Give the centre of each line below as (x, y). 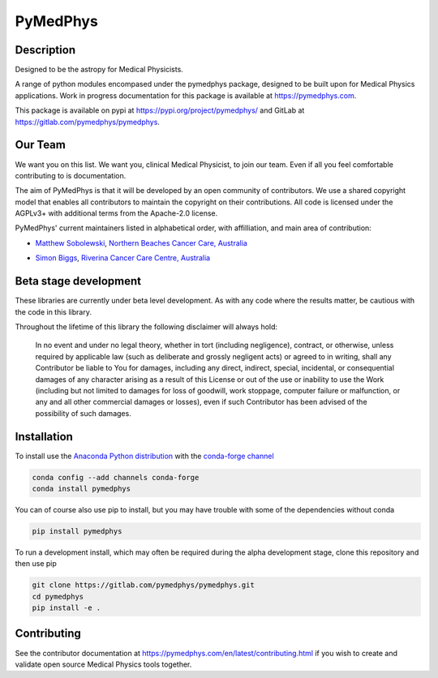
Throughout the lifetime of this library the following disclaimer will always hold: (146, 326)
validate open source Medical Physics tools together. (103, 664)
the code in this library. (54, 311)
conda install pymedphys (82, 488)
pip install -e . (67, 608)
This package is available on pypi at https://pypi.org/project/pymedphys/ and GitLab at (160, 110)
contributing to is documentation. (71, 175)
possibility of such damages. (83, 413)
